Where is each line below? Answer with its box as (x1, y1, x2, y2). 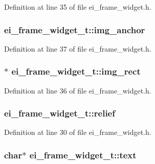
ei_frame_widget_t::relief (4, 107, 115, 120)
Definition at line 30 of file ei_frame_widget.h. (4, 127, 151, 137)
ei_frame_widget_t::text (29, 148, 137, 161)
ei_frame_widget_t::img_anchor (4, 23, 145, 36)
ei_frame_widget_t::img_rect (11, 65, 141, 78)
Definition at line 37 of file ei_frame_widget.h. (4, 43, 151, 54)
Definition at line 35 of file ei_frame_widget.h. (4, 2, 151, 12)
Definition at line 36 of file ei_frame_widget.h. (4, 85, 151, 96)
